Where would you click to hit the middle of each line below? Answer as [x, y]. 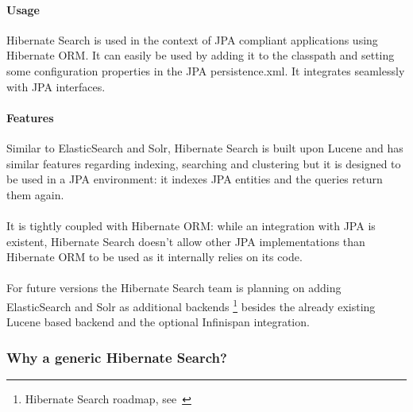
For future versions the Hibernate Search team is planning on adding [174, 288]
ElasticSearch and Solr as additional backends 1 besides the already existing [191, 305]
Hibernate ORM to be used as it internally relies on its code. [154, 257]
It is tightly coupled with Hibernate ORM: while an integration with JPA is [191, 225]
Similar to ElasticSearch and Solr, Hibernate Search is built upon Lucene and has [205, 147]
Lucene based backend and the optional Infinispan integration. [158, 322]
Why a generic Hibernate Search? [117, 357]
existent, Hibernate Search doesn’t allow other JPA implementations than [186, 241]
